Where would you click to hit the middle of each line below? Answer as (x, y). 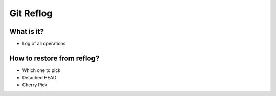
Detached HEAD (39, 78)
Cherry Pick (35, 85)
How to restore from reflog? (54, 58)
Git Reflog (31, 13)
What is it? (27, 31)
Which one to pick (41, 70)
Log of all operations (44, 44)
